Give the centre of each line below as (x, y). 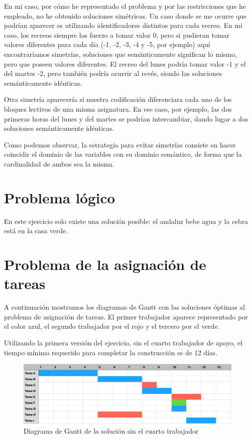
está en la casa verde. (36, 231)
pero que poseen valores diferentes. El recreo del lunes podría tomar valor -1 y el (125, 63)
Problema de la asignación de (105, 264)
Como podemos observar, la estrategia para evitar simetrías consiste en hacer (120, 144)
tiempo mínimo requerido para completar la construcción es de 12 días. (111, 352)
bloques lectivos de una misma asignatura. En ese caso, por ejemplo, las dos (118, 109)
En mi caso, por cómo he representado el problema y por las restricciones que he (125, 6)
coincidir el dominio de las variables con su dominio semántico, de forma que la (123, 154)
